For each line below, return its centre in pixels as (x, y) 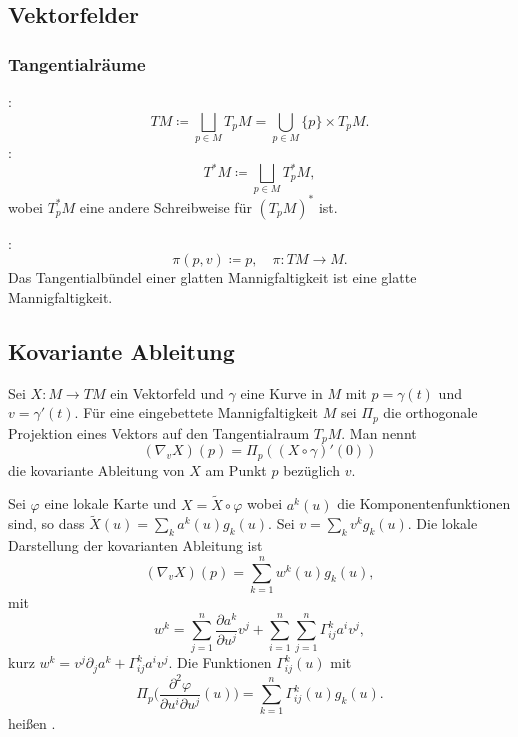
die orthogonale (430, 412)
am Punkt (236, 469)
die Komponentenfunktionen (424, 503)
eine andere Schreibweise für (165, 206)
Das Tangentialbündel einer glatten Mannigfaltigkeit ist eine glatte (212, 277)
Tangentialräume (77, 63)
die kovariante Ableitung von (96, 469)
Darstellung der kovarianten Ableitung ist (135, 545)
